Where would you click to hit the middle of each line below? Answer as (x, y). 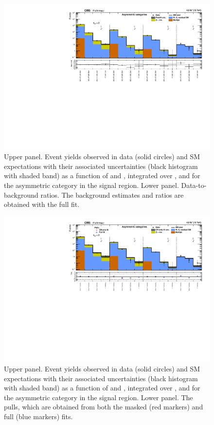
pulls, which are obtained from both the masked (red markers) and (104, 407)
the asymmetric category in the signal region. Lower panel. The (98, 397)
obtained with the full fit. (42, 204)
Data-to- (194, 185)
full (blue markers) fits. (38, 416)
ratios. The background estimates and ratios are (112, 194)
